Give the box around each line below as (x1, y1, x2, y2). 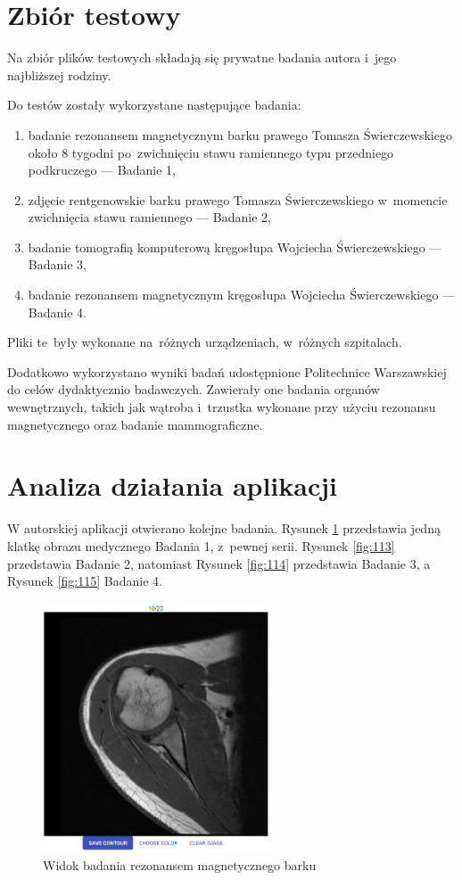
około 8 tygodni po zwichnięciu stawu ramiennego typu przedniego (28, 143, 394, 161)
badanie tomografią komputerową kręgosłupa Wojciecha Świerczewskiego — (28, 237, 442, 256)
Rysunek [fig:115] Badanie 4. (7, 572, 162, 590)
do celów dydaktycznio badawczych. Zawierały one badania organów (7, 380, 380, 399)
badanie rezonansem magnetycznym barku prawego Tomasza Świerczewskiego (28, 125, 452, 144)
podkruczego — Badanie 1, (28, 160, 176, 179)
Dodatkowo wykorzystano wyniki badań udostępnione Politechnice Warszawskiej (7, 362, 447, 381)
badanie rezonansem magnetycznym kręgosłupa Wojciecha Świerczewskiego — (28, 285, 456, 304)
